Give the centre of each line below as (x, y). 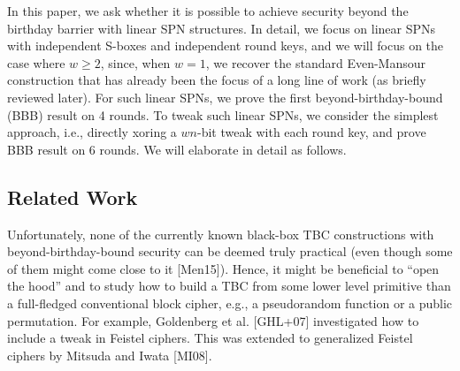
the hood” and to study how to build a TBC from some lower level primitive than (229, 286)
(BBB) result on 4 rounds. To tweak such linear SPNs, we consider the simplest (223, 114)
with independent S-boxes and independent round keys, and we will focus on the (226, 45)
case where (36, 62)
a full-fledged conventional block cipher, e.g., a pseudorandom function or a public (230, 303)
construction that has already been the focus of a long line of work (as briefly (217, 80)
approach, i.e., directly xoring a (92, 132)
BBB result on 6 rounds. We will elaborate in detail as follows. (177, 149)
